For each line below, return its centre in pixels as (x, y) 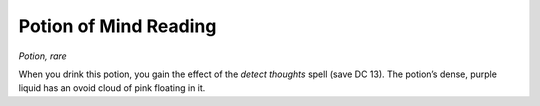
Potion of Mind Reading (117, 26)
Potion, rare (42, 56)
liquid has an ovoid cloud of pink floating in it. (112, 88)
